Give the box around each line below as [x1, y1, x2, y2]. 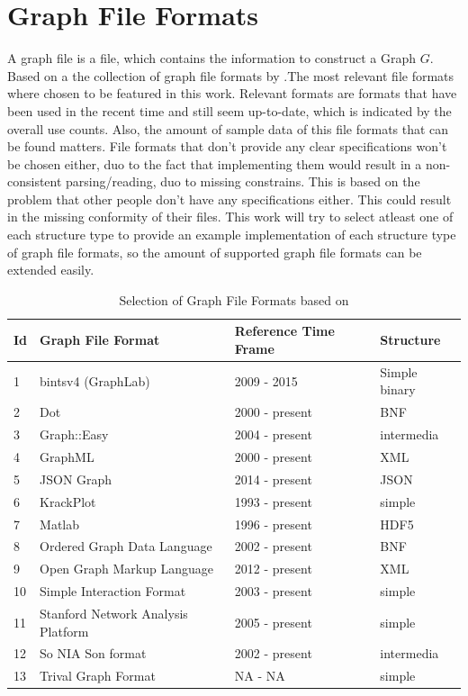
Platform [40, 621, 89, 640]
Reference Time [234, 321, 335, 340]
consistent [7, 172, 62, 191]
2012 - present [234, 559, 312, 578]
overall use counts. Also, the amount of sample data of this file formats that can [7, 119, 449, 138]
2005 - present [234, 612, 312, 631]
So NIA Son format [40, 644, 147, 663]
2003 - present [234, 582, 312, 601]
